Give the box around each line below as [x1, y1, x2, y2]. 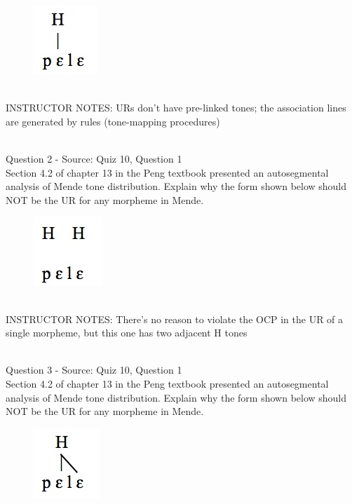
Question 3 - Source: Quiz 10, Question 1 [6, 362, 182, 377]
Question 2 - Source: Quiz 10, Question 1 [6, 151, 182, 165]
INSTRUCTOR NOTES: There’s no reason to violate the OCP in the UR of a [6, 311, 344, 326]
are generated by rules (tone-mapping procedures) [6, 114, 220, 128]
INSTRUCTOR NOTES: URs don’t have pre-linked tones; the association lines [6, 100, 346, 115]
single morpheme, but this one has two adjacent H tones [6, 325, 248, 340]
